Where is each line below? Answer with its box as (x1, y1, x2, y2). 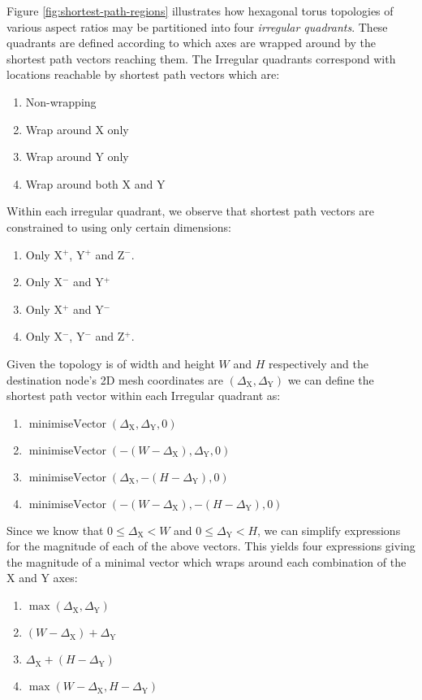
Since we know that (6, 521, 104, 538)
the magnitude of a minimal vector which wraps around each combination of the (6, 553, 407, 570)
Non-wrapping (25, 93, 97, 110)
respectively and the (268, 354, 368, 372)
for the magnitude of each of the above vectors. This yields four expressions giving (6, 537, 416, 554)
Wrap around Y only (25, 148, 129, 165)
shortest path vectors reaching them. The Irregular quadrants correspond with (6, 50, 396, 67)
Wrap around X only (25, 120, 129, 137)
